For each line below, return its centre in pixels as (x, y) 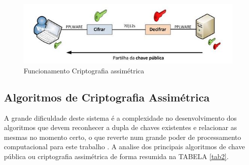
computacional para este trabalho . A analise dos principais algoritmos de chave (124, 147)
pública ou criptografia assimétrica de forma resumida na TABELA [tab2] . (116, 156)
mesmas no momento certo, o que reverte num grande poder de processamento (123, 137)
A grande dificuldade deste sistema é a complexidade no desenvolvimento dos (121, 117)
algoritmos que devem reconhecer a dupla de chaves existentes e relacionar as (121, 127)
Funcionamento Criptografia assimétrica (84, 70)
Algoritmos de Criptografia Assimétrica (107, 97)
